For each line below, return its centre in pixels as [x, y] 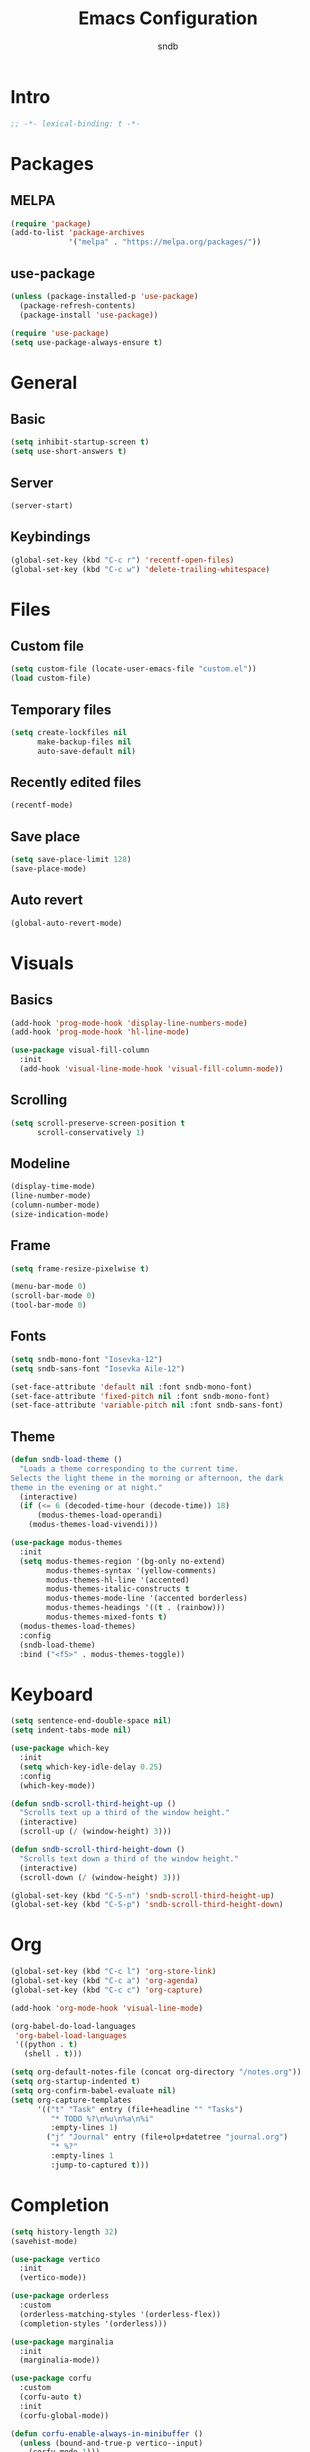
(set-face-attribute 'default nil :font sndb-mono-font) [131, 1387]
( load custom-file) [51, 678]
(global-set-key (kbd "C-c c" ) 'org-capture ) [106, 1990]
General [44, 382]
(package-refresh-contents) [78, 305]
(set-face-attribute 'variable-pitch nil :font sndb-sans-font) [147, 1405]
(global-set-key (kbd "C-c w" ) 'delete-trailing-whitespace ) [140, 569]
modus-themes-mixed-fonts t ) [107, 1617]
